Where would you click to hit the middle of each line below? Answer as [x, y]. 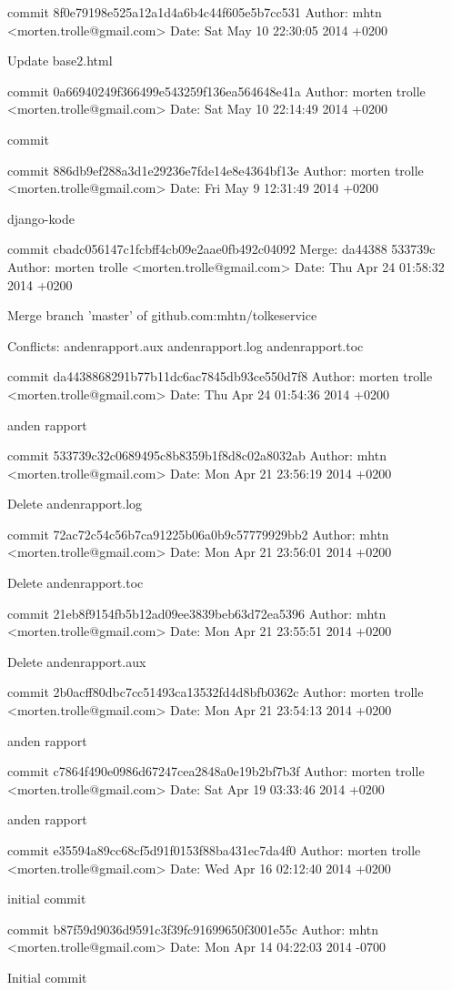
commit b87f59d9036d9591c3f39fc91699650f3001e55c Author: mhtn [193, 929]
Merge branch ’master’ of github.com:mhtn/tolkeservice [162, 315]
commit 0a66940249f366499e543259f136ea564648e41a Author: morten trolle [216, 91]
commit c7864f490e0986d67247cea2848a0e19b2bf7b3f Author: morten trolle [216, 771]
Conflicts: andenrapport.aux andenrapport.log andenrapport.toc [186, 345]
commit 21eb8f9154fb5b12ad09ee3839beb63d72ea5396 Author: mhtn [197, 613]
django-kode [41, 218]
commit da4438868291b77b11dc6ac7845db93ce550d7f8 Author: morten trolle [220, 376]
